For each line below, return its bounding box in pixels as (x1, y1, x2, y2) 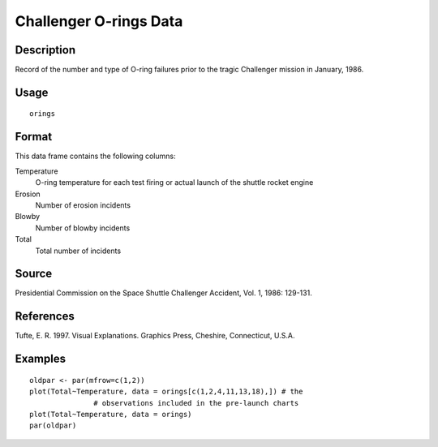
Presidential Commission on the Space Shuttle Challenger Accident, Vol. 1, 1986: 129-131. (15, 288, 312, 298)
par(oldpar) (29, 421, 77, 430)
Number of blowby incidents (35, 223, 131, 233)
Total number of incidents (35, 246, 122, 256)
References (15, 309, 75, 324)
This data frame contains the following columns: (15, 151, 176, 161)
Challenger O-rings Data (15, 12, 183, 30)
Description (15, 43, 76, 57)
